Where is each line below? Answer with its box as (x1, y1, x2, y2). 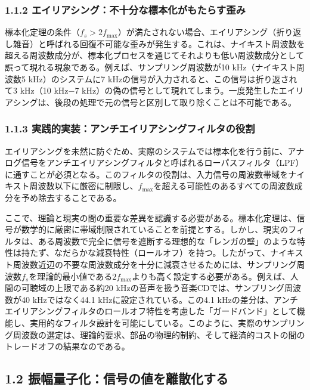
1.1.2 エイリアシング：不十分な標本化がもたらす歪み (5, 2, 246, 17)
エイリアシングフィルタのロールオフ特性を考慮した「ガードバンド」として (5, 305, 297, 317)
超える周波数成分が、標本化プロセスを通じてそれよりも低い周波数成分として (5, 49, 305, 61)
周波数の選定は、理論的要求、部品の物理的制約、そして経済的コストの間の (13, 328, 305, 341)
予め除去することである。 (21, 191, 122, 203)
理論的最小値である (37, 270, 113, 282)
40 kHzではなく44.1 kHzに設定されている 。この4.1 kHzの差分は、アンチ (21, 293, 299, 305)
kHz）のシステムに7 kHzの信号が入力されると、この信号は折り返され (28, 72, 297, 85)
